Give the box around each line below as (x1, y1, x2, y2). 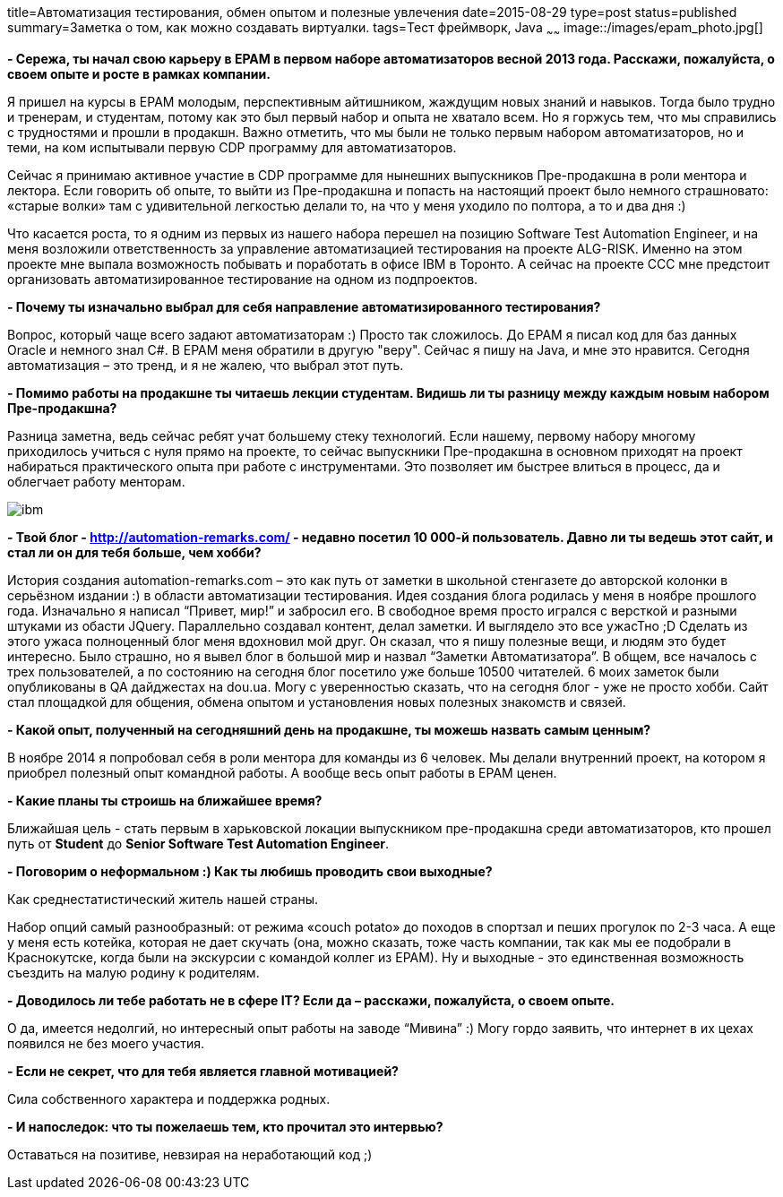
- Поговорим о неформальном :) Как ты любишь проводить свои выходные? (7, 863, 493, 879)
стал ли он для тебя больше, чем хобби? (7, 544, 262, 560)
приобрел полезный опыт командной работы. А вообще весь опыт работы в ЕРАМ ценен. (7, 764, 557, 780)
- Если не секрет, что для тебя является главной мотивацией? (7, 1063, 399, 1079)
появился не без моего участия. (7, 1035, 205, 1051)
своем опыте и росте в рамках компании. (7, 65, 271, 82)
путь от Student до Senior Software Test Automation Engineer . (7, 835, 390, 851)
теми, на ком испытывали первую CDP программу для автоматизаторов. (7, 139, 457, 155)
